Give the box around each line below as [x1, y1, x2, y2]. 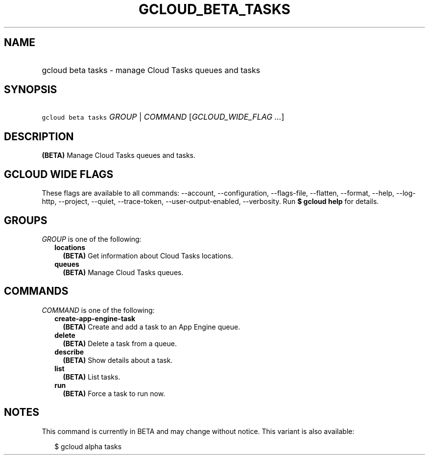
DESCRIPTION [4, 130, 74, 143]
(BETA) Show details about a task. [63, 356, 173, 364]
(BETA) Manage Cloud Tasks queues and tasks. [42, 151, 196, 160]
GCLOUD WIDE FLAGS [4, 168, 114, 180]
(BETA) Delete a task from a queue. [63, 339, 177, 348]
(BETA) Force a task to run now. [63, 389, 166, 398]
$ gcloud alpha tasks [54, 442, 122, 451]
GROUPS [4, 214, 48, 227]
